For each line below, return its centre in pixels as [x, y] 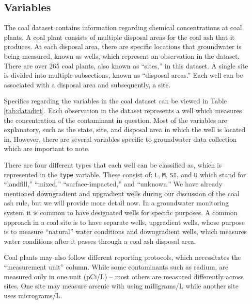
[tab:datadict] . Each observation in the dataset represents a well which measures [123, 110]
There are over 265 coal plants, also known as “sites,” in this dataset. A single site [126, 65]
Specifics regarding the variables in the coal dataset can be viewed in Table [115, 101]
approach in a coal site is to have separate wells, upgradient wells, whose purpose [124, 222]
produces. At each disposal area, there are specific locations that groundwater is [123, 46]
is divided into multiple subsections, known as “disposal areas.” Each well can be [124, 75]
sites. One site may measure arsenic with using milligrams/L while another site [121, 286]
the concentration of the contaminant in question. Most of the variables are [116, 120]
